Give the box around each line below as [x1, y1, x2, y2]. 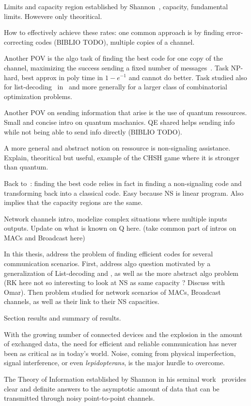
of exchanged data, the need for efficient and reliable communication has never [4, 338, 237, 349]
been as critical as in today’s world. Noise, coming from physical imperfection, [4, 348, 236, 358]
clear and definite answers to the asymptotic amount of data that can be [4, 383, 220, 393]
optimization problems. [4, 91, 72, 101]
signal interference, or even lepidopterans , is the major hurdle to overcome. [4, 357, 225, 368]
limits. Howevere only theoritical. [4, 11, 102, 21]
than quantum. [4, 162, 48, 172]
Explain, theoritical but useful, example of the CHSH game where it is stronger [4, 152, 239, 162]
